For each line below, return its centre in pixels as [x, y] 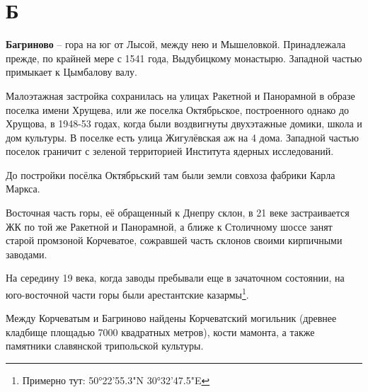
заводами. [27, 254]
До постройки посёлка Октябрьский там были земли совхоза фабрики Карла [171, 174]
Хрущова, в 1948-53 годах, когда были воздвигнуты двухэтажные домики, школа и [184, 123]
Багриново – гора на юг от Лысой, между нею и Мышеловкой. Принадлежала [176, 44]
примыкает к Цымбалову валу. [71, 72]
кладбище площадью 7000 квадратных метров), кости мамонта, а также [160, 332]
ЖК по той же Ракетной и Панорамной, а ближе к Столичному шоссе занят [169, 226]
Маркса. [23, 189]
